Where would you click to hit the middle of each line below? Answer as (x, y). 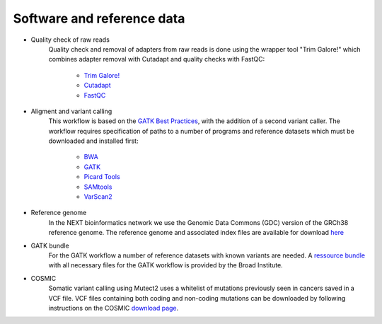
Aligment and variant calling (71, 111)
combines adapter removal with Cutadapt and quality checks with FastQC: (157, 59)
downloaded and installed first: (93, 141)
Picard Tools (102, 177)
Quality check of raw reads (70, 40)
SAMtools (98, 187)
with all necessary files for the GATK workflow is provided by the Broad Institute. (166, 265)
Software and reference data (99, 18)
